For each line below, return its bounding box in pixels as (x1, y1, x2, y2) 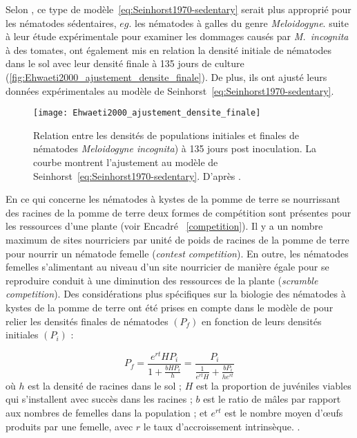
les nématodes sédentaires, (6, 15, 117, 30)
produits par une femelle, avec (6, 419, 133, 433)
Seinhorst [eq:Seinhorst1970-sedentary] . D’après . (33, 168, 241, 183)
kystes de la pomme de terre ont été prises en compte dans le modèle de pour (6, 300, 334, 314)
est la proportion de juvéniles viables (195, 378, 351, 392)
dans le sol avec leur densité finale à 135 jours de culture (6, 56, 244, 71)
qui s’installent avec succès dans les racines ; (6, 392, 193, 406)
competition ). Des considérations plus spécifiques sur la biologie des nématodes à (6, 286, 346, 301)
